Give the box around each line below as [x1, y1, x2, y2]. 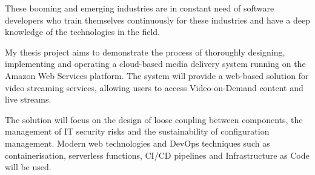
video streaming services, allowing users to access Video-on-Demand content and [5, 81, 303, 94]
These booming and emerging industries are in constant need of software [5, 2, 274, 14]
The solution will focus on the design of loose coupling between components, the [5, 113, 303, 126]
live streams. [5, 93, 51, 106]
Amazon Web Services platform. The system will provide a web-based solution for [5, 69, 309, 81]
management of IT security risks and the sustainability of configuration [5, 125, 270, 138]
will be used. [5, 161, 51, 173]
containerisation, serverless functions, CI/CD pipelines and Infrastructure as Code [5, 148, 310, 161]
